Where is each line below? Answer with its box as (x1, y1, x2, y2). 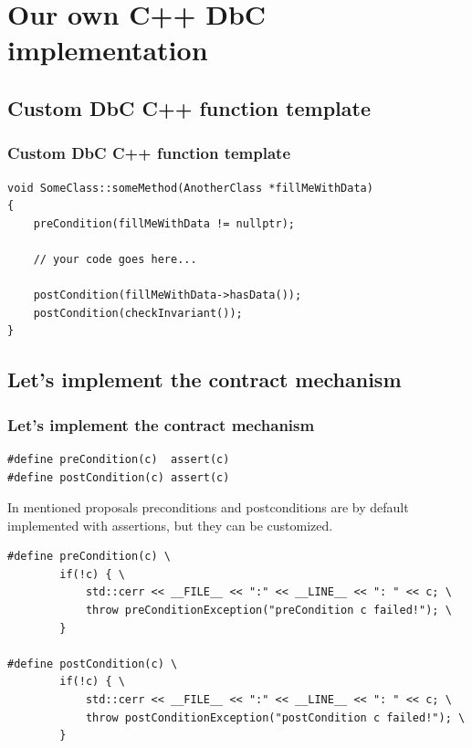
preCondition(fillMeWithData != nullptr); (33, 216, 295, 230)
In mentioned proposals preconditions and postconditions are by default (7, 498, 409, 517)
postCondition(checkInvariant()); (33, 306, 243, 320)
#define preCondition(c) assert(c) (7, 452, 230, 466)
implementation (7, 31, 208, 68)
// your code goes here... (33, 252, 197, 266)
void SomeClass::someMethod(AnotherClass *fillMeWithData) (7, 181, 373, 195)
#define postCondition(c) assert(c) (7, 470, 230, 484)
